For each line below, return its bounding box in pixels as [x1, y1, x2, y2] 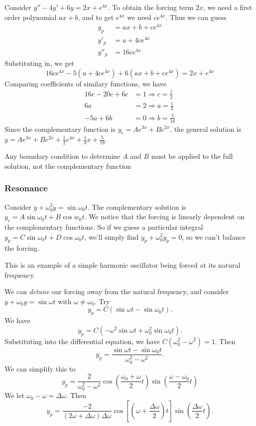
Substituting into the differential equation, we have [4, 336, 160, 346]
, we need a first [203, 2, 252, 12]
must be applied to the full [151, 151, 233, 161]
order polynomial [4, 11, 57, 22]
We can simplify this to [4, 363, 76, 374]
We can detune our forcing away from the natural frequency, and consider [4, 286, 229, 297]
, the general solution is [170, 123, 242, 134]
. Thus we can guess [165, 11, 227, 22]
